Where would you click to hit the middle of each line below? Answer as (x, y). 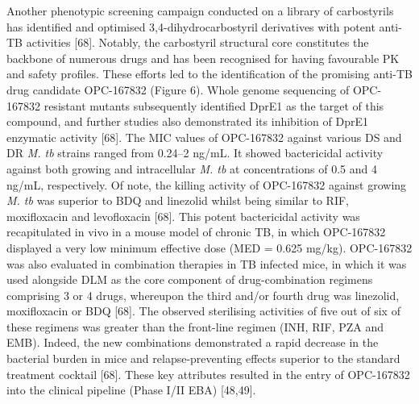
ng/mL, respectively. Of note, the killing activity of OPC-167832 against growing (207, 184)
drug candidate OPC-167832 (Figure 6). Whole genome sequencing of (178, 89)
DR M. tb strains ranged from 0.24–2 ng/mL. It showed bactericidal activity (195, 153)
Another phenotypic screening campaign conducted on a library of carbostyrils (200, 10)
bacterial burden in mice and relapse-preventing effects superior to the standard (203, 358)
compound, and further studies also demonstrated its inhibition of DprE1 (188, 121)
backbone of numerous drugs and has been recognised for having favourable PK (203, 58)
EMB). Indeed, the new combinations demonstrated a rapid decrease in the (193, 342)
